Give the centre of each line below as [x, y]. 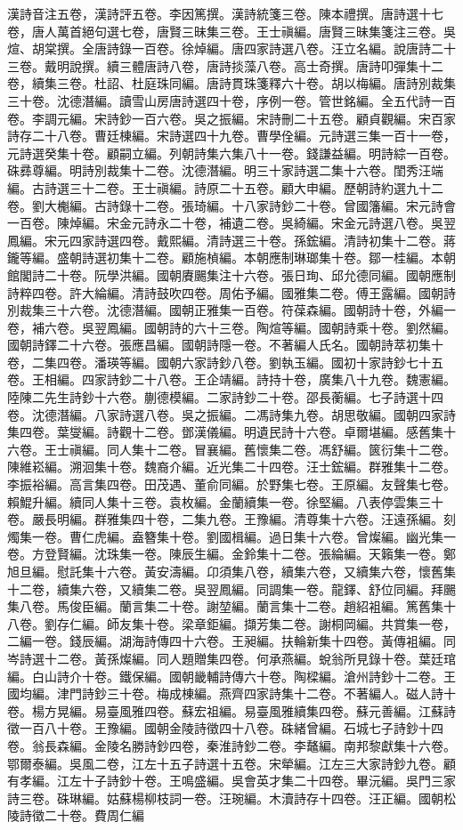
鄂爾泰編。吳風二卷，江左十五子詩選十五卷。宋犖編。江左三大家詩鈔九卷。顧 [231, 763]
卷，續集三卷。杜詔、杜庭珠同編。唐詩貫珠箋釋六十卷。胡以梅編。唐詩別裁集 [231, 83]
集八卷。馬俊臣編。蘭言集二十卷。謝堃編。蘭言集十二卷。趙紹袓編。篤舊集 [225, 606]
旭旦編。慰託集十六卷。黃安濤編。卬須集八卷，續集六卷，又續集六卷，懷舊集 [231, 571]
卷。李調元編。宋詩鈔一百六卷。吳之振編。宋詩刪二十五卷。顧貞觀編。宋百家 [231, 118]
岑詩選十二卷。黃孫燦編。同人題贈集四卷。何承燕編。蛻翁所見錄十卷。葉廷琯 [231, 658]
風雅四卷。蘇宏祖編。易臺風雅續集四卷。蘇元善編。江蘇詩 [287, 710]
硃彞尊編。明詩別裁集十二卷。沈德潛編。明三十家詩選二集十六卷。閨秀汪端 [225, 170]
